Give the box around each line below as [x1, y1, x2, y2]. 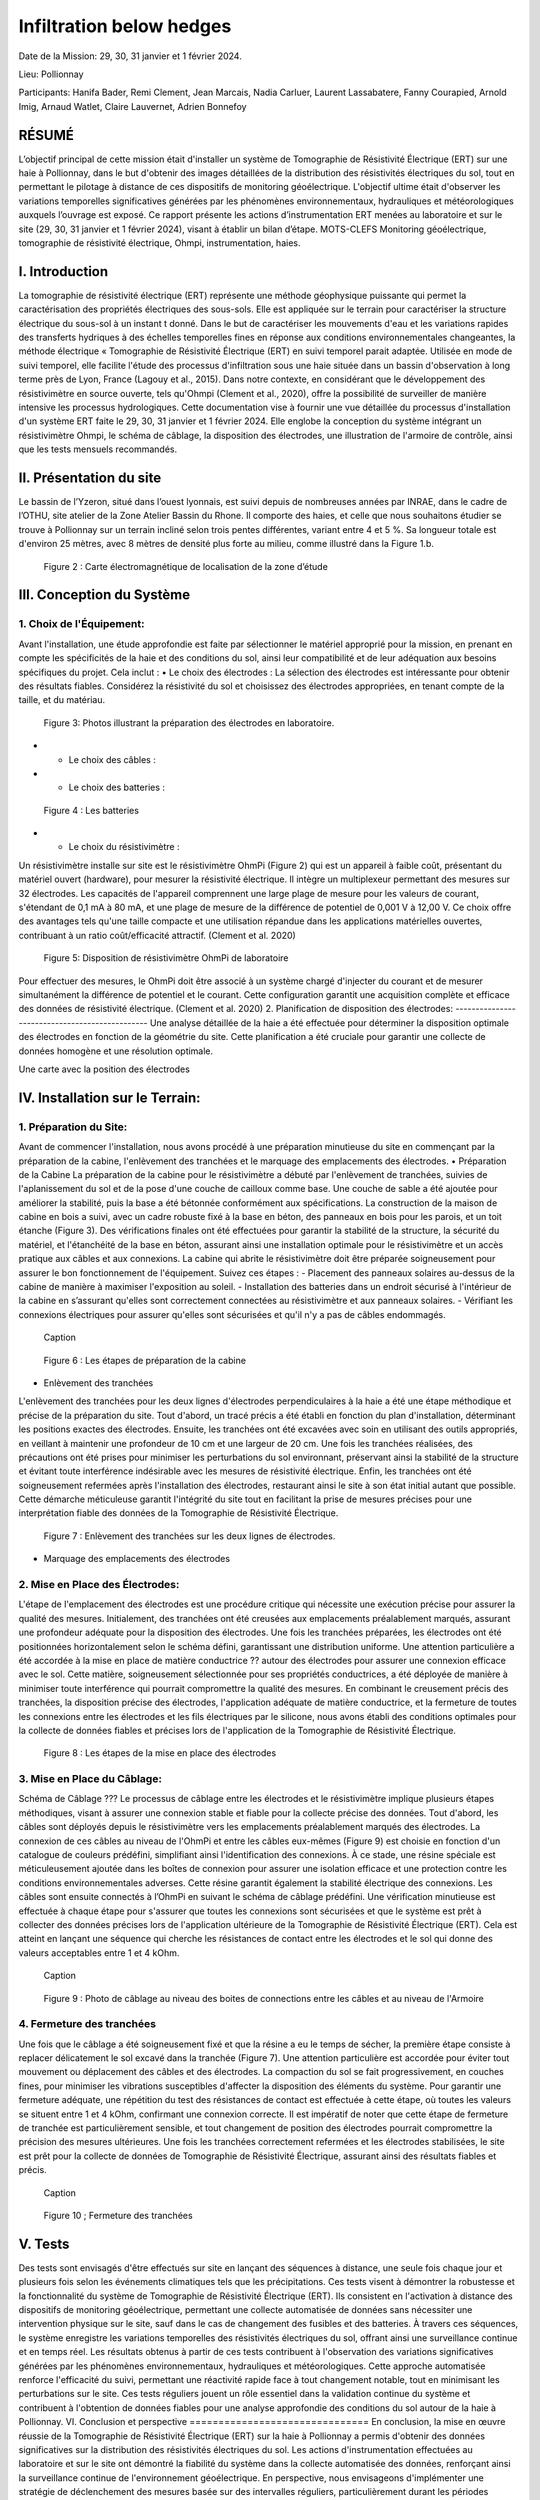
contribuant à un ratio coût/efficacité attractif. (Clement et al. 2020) [18, 929, 297, 941]
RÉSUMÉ [18, 126, 74, 144]
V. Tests [18, 2235, 70, 2252]
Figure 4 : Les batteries [43, 804, 140, 816]
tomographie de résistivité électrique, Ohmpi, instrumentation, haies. [18, 236, 301, 249]
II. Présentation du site [18, 469, 162, 486]
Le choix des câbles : [68, 753, 157, 765]
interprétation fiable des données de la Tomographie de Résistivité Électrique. [18, 1507, 339, 1519]
